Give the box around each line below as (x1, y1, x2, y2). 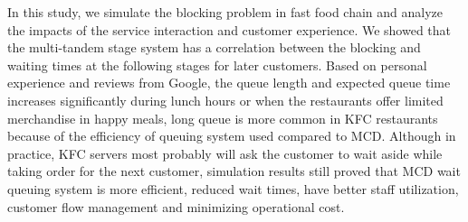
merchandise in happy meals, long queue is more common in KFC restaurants (7, 108, 438, 127)
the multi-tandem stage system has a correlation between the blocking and (7, 38, 421, 57)
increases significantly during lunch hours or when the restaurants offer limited (7, 90, 444, 109)
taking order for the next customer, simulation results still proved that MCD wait (7, 162, 461, 180)
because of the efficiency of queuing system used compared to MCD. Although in (7, 126, 456, 145)
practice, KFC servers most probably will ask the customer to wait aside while (7, 143, 443, 162)
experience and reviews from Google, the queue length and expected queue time (7, 73, 451, 92)
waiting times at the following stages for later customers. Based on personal (7, 55, 427, 74)
